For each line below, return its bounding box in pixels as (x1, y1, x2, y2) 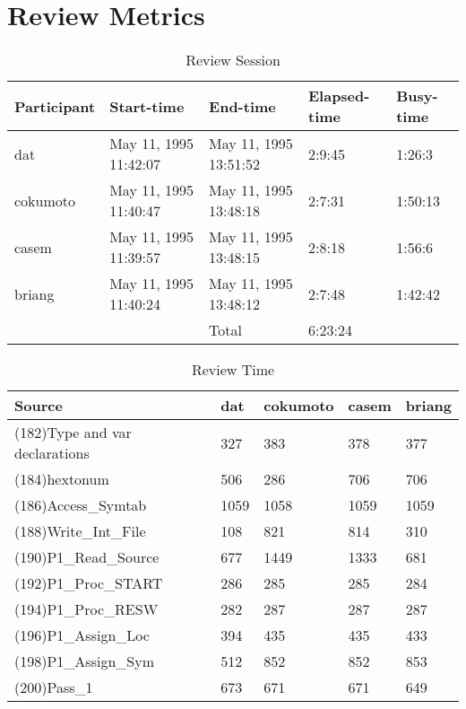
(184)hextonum (14, 468, 109, 490)
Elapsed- (307, 85, 370, 107)
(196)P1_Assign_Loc (14, 625, 150, 646)
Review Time (191, 359, 275, 381)
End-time (209, 95, 276, 117)
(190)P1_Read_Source (14, 547, 160, 568)
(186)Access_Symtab (14, 495, 147, 516)
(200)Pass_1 (14, 677, 93, 698)
